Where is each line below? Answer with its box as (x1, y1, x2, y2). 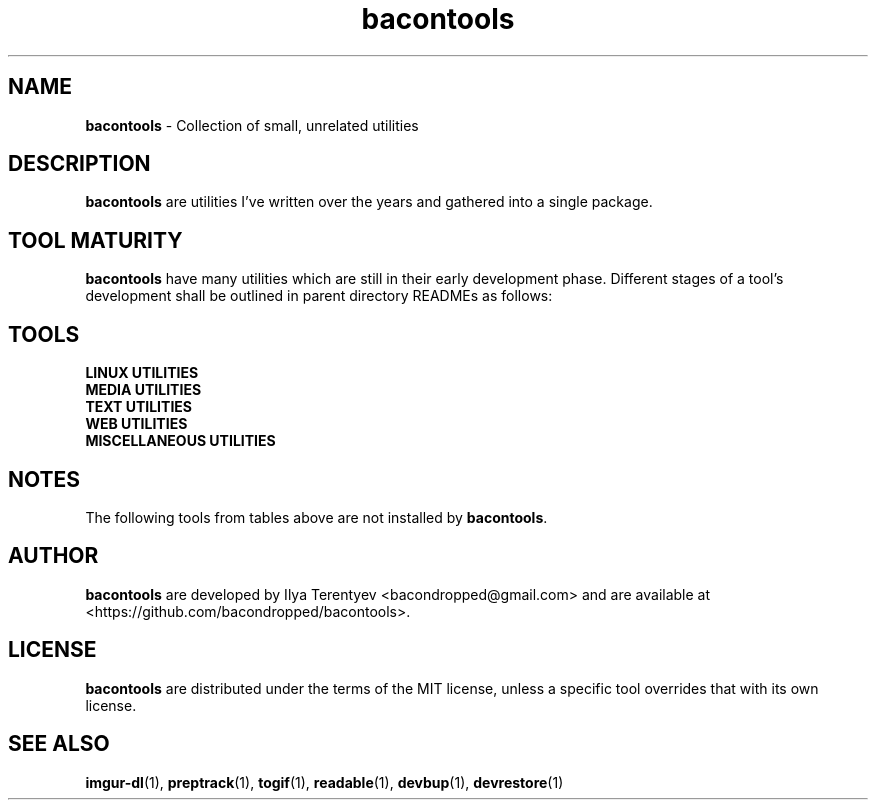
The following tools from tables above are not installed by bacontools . (85, 508, 548, 526)
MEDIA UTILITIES (85, 381, 202, 399)
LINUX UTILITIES (85, 364, 199, 382)
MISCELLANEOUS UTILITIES (85, 432, 276, 450)
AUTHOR (8, 543, 99, 569)
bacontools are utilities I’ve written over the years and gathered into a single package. (85, 193, 653, 211)
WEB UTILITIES (85, 415, 188, 433)
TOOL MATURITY (8, 227, 183, 253)
